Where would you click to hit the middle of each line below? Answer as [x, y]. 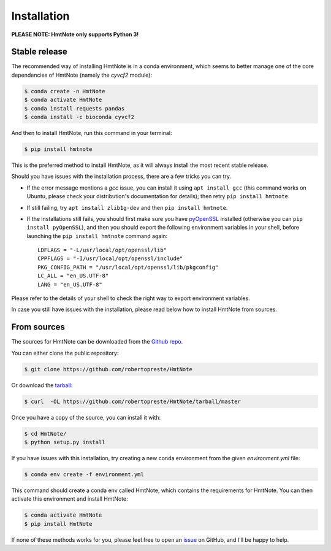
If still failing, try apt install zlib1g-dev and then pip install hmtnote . [127, 207]
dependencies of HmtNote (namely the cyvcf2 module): [82, 75]
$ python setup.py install [65, 442]
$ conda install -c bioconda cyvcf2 [79, 117]
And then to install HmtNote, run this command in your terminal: [92, 133]
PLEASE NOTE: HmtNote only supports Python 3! [75, 34]
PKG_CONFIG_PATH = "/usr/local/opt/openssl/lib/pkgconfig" [128, 267]
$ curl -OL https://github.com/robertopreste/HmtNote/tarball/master [133, 401]
